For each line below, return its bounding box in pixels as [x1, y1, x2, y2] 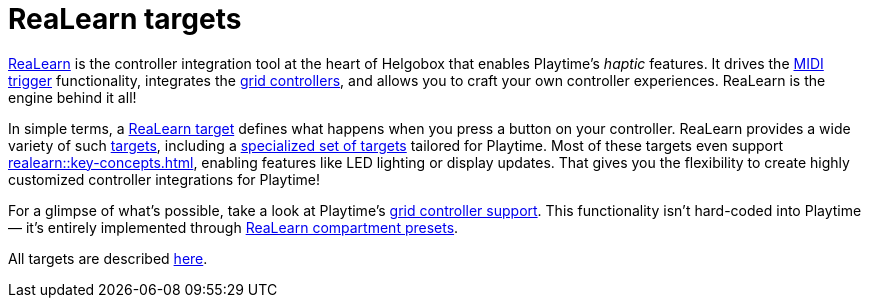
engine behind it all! [8, 88, 137, 106]
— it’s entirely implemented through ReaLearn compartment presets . [8, 218, 459, 236]
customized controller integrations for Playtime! [8, 170, 320, 188]
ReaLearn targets [8, 2, 242, 36]
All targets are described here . [8, 249, 208, 267]
